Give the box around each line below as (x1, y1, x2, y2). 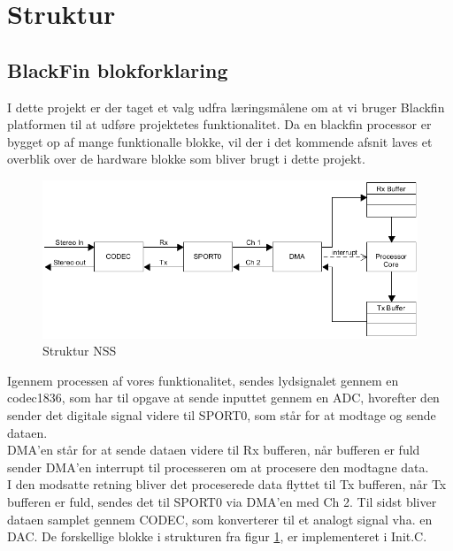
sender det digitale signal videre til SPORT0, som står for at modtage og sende (7, 406, 436, 424)
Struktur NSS (42, 341, 117, 360)
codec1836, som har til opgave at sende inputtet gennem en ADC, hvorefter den (7, 388, 440, 407)
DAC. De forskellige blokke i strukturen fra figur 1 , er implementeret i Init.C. (7, 527, 427, 546)
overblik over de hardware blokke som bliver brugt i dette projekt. (7, 149, 365, 168)
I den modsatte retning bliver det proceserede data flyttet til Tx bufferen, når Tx (7, 475, 447, 494)
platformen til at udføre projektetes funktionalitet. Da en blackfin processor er (7, 115, 432, 134)
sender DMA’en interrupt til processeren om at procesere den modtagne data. (7, 457, 429, 476)
